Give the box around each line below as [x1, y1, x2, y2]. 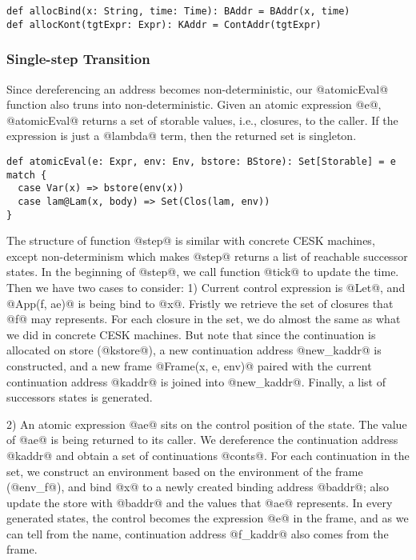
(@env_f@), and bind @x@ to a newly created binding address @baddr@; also [6, 478, 389, 495]
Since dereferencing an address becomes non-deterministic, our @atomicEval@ [6, 80, 389, 97]
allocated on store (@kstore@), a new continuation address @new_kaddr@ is [6, 342, 382, 358]
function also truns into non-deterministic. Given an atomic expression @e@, [6, 96, 382, 113]
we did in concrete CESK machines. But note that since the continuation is [6, 326, 376, 342]
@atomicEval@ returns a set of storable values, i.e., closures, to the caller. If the [6, 111, 398, 128]
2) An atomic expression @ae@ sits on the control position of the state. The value [6, 415, 407, 432]
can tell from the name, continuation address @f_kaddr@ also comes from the [6, 525, 389, 542]
